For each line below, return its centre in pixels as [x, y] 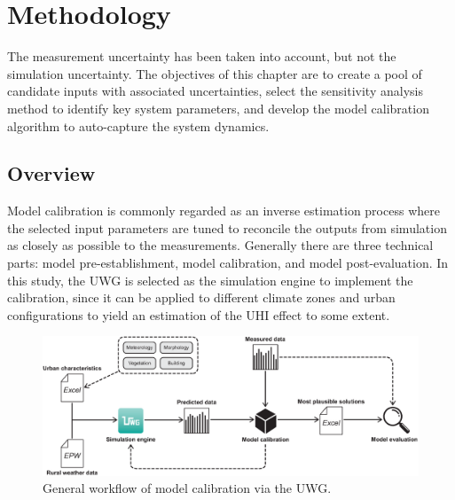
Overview [51, 173]
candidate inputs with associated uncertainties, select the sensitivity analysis [215, 91]
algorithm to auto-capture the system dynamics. [138, 125]
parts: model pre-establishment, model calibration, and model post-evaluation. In [228, 263]
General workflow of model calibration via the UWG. [187, 488]
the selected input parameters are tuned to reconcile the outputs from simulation [227, 227]
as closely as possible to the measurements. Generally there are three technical [220, 245]
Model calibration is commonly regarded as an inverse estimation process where [224, 211]
